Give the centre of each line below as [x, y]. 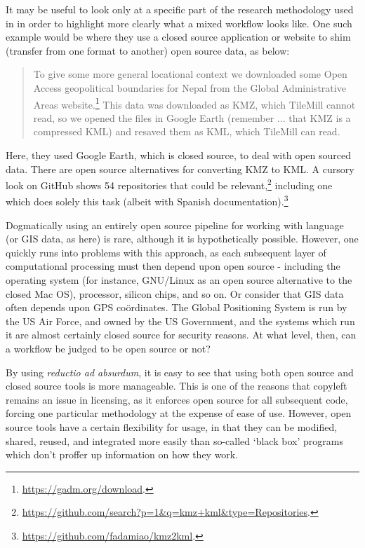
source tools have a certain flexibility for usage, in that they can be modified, [172, 427]
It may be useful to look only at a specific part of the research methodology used [180, 9]
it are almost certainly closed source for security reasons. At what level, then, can [181, 335]
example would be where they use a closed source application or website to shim [178, 37]
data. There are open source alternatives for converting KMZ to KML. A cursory [180, 169]
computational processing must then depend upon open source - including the [173, 266]
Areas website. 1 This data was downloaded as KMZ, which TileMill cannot [194, 103]
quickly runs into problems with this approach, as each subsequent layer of [166, 252]
